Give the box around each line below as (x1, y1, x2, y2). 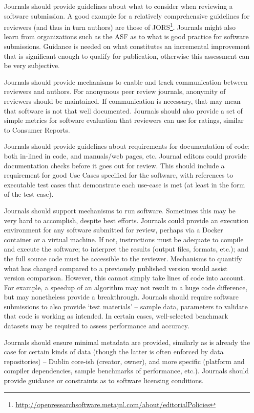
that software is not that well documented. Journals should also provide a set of (4, 105, 243, 115)
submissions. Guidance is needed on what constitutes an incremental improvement (4, 41, 250, 51)
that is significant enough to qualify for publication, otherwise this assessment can (4, 50, 250, 61)
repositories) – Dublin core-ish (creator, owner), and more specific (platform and (4, 356, 245, 366)
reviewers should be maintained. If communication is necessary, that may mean (4, 96, 241, 106)
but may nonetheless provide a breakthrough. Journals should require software (4, 292, 239, 302)
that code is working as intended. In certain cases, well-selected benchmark (4, 311, 228, 321)
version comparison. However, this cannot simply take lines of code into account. (4, 273, 245, 283)
